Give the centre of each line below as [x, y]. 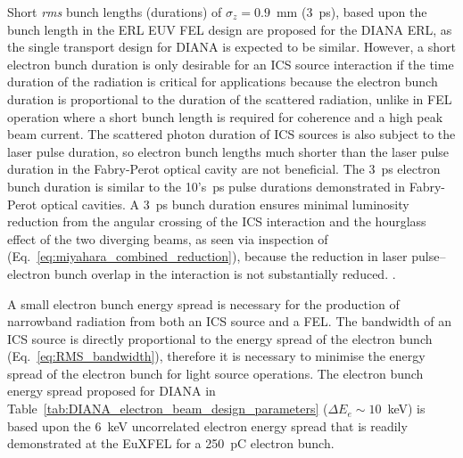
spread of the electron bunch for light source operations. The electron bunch [215, 373]
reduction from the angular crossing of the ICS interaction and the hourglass [217, 221]
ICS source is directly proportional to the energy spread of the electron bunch [220, 338]
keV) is [406, 409]
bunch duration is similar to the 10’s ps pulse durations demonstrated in [207, 186]
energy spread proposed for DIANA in [112, 391]
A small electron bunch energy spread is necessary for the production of [203, 303]
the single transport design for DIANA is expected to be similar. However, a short [231, 47]
